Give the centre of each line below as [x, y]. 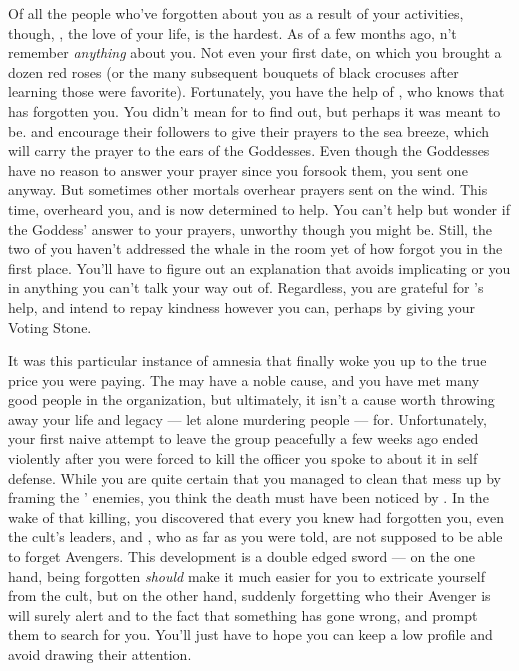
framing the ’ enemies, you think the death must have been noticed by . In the [248, 497]
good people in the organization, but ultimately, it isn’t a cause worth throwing [251, 399]
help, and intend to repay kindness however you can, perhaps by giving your [242, 306]
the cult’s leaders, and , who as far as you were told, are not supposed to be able [255, 536]
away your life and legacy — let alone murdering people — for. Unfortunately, [247, 418]
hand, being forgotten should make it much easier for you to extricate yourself [246, 575]
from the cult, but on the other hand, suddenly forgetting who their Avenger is [249, 595]
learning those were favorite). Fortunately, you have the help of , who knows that [256, 91]
